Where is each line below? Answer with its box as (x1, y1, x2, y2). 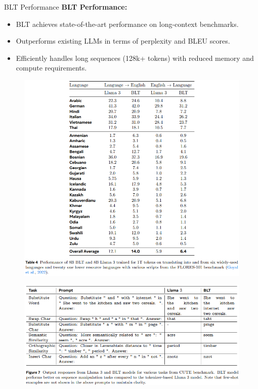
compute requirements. (16, 62, 87, 73)
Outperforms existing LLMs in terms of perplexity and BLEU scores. (16, 36, 230, 46)
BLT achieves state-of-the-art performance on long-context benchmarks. (16, 18, 239, 29)
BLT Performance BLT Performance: (4, 2, 127, 12)
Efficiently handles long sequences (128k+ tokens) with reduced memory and (16, 52, 254, 63)
